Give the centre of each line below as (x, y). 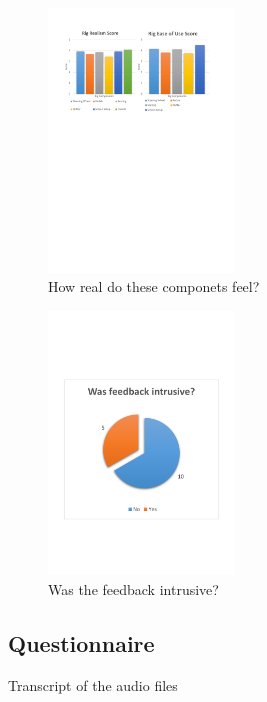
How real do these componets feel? (154, 286)
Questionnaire (81, 642)
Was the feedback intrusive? (133, 588)
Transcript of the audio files (93, 684)
